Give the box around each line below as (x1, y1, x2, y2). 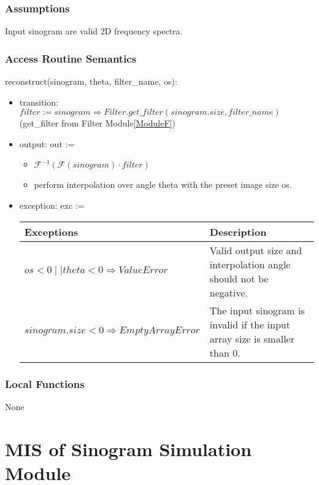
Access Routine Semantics (5, 50, 137, 66)
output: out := (19, 137, 75, 150)
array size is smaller (209, 331, 294, 346)
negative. (209, 285, 248, 300)
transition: (19, 95, 58, 108)
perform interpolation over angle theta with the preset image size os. (34, 178, 292, 191)
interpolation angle (209, 257, 291, 271)
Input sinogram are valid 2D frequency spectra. (5, 25, 183, 37)
